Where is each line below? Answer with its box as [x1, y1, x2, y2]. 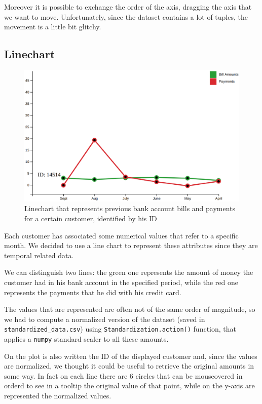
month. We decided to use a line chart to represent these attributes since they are [4, 240, 258, 251]
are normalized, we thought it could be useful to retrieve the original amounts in [4, 360, 254, 371]
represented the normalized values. [4, 390, 111, 400]
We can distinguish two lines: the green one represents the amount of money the [4, 267, 253, 277]
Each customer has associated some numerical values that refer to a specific [4, 230, 239, 240]
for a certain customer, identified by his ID [24, 213, 157, 223]
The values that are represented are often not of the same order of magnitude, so [4, 304, 255, 314]
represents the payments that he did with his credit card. [4, 287, 181, 297]
